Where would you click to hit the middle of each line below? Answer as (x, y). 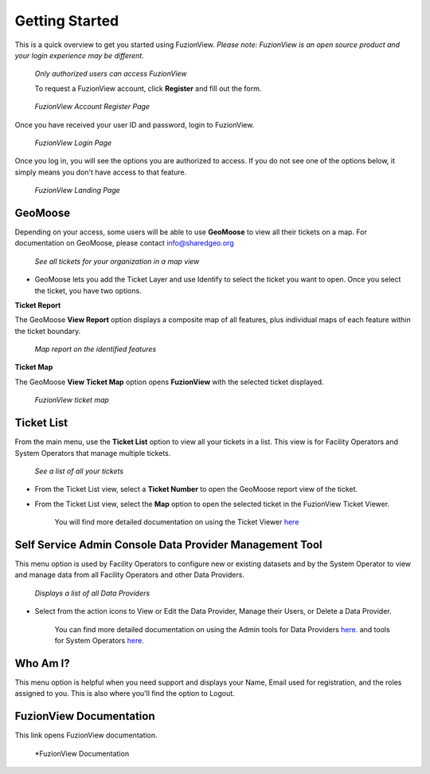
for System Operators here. (100, 640)
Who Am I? (43, 663)
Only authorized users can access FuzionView (111, 74)
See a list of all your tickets (79, 471)
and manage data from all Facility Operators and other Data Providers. (129, 575)
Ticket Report (38, 305)
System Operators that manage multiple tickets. (93, 453)
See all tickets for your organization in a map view (117, 261)
